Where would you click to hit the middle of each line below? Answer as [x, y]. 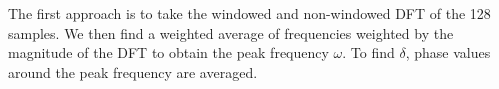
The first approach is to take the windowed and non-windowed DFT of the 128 [249, 13]
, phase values [448, 52]
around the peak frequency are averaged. [133, 71]
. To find [368, 52]
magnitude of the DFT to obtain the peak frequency [168, 52]
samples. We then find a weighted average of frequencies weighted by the [231, 32]
